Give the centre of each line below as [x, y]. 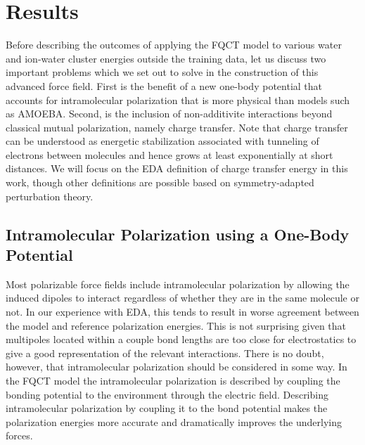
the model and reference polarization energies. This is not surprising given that [176, 325]
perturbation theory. [50, 196]
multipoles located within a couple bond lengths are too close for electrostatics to [181, 339]
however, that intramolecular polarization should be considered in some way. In [177, 367]
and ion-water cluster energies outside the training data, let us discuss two [166, 58]
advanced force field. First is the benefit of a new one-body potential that [164, 85]
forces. [19, 436]
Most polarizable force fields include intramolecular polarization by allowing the [178, 284]
